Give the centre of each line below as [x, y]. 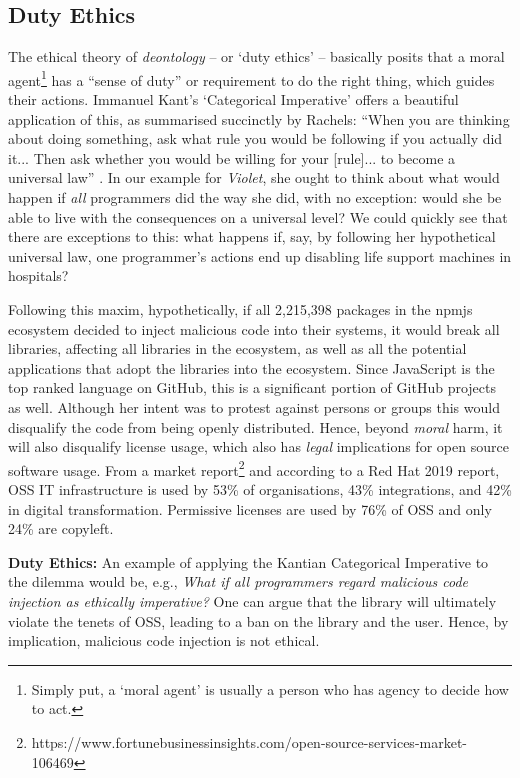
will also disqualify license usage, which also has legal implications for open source [258, 446]
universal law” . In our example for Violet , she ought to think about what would [254, 177]
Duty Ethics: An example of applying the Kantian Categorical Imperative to [248, 561]
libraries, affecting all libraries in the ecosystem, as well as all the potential [237, 348]
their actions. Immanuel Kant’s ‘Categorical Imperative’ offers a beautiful [233, 99]
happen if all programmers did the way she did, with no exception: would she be [255, 197]
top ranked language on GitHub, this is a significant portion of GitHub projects [252, 387]
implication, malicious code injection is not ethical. [164, 640]
